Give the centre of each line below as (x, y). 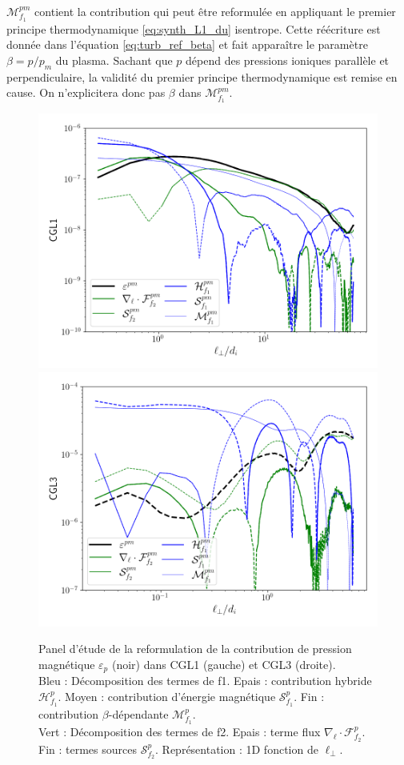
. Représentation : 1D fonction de (237, 749)
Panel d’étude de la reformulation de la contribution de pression (195, 649)
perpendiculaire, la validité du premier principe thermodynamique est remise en (202, 76)
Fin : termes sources (88, 749)
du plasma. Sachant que (114, 60)
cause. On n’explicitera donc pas (86, 92)
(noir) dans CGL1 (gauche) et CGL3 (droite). (224, 665)
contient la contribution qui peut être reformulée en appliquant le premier (215, 11)
